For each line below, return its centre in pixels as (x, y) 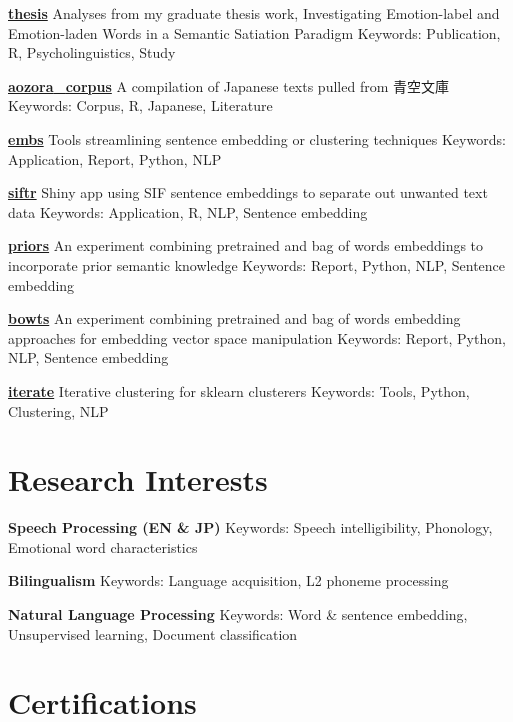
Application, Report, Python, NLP (115, 158)
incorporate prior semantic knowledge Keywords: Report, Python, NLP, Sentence (257, 264)
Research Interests (138, 479)
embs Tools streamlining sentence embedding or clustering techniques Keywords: (257, 138)
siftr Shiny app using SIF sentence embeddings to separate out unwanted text (248, 192)
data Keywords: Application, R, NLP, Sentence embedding (188, 211)
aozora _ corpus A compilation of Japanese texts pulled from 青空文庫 (228, 85)
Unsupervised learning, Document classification (153, 633)
